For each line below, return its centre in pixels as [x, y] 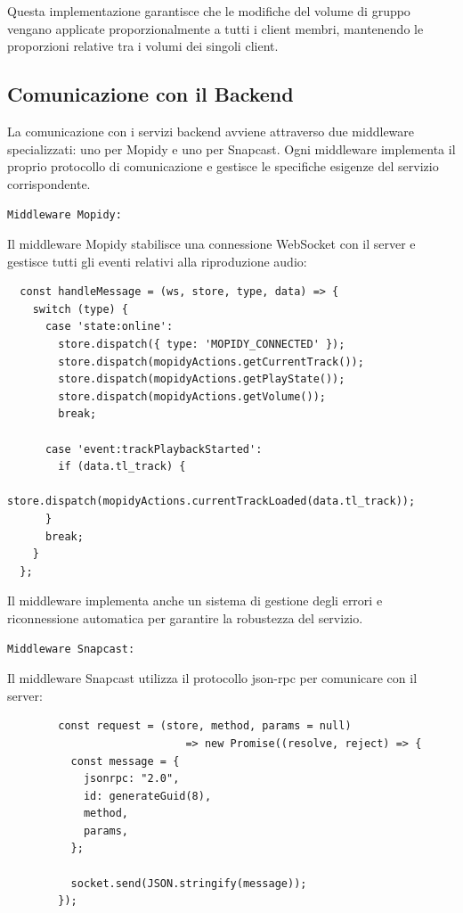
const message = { [125, 761]
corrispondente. [49, 183]
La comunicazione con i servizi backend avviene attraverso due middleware [211, 131]
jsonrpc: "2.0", [131, 779]
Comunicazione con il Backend [150, 94]
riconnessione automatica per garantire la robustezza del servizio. [185, 617]
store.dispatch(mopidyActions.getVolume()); [192, 396]
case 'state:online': [109, 327]
